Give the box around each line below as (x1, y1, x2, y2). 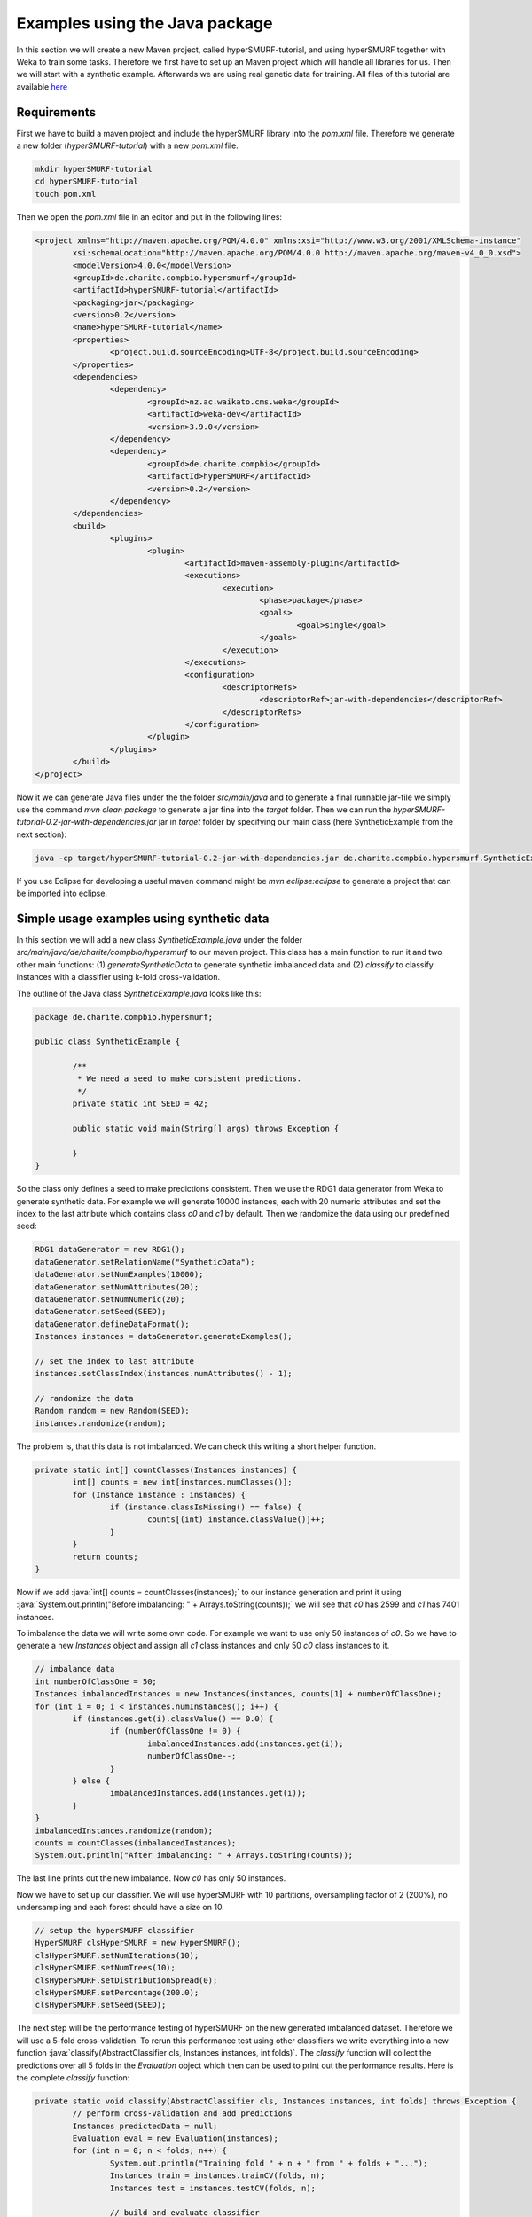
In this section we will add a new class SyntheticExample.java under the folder (16, 934, 303, 944)
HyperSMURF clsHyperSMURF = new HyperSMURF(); (35, 1938, 241, 1948)
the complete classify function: (16, 2072, 130, 2083)
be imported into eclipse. (16, 888, 108, 899)
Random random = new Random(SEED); (35, 1406, 190, 1416)
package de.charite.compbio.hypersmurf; (35, 1012, 213, 1022)
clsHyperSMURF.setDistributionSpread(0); (35, 1975, 218, 1986)
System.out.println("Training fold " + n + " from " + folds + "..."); (109, 2158, 428, 2168)
